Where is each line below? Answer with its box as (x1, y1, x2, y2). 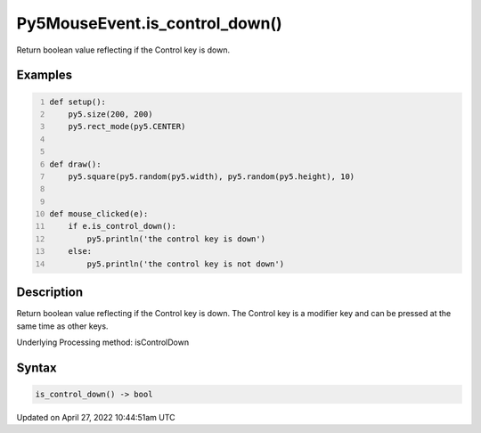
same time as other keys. (16, 321, 109, 331)
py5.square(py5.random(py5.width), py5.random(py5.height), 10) (68, 171, 355, 182)
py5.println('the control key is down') (86, 233, 266, 244)
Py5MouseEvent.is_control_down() (16, 13, 282, 33)
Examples (16, 68, 73, 83)
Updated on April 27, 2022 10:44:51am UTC (16, 412, 175, 422)
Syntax (16, 360, 57, 375)
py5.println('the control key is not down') (86, 258, 285, 269)
